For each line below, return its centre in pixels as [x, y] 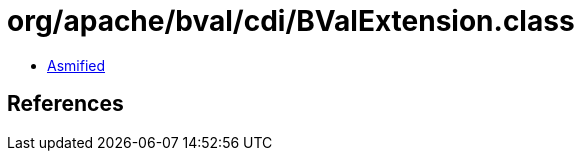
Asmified [76, 65]
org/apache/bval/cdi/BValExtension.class [291, 21]
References [65, 104]
